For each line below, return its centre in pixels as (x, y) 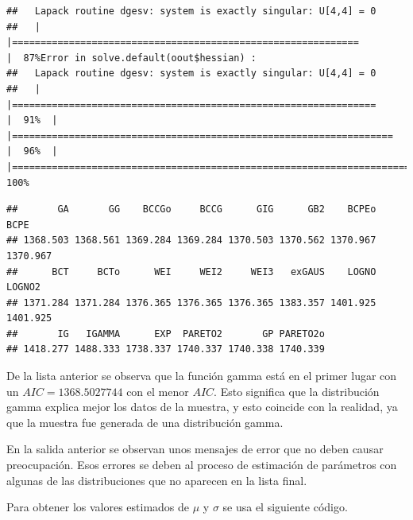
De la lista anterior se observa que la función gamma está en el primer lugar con (202, 376)
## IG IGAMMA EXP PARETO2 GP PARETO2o (166, 334)
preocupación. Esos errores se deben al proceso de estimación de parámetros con (202, 465)
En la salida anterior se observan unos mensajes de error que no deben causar (195, 449)
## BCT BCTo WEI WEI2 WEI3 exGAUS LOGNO (191, 272)
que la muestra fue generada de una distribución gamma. (145, 422)
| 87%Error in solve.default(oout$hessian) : (131, 58)
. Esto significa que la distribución (297, 391)
